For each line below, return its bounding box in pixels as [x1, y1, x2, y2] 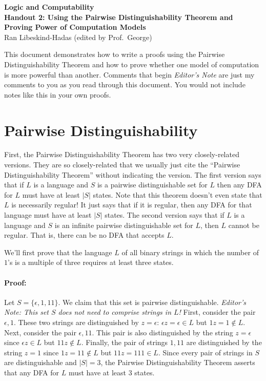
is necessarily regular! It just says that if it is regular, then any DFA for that [11, 199, 252, 210]
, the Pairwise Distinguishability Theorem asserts [100, 357, 255, 368]
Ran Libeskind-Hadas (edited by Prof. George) [4, 31, 152, 42]
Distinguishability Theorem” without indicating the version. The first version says [4, 169, 261, 180]
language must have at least [4, 209, 92, 220]
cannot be [228, 219, 259, 230]
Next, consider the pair [4, 327, 76, 337]
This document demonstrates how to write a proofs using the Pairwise [4, 49, 225, 60]
